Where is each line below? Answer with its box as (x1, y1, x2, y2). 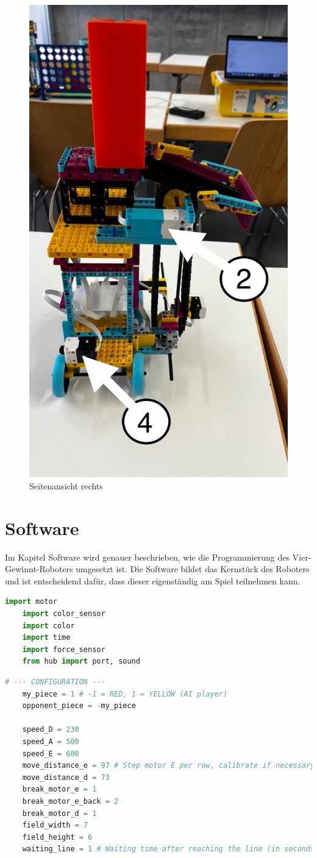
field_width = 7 (22, 821, 88, 830)
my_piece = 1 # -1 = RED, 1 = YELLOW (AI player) (22, 689, 228, 698)
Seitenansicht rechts (29, 479, 103, 492)
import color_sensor (22, 609, 105, 619)
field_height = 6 (22, 832, 93, 842)
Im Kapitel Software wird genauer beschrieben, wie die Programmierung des (5, 550, 290, 563)
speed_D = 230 (22, 725, 79, 734)
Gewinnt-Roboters (5, 562, 73, 575)
